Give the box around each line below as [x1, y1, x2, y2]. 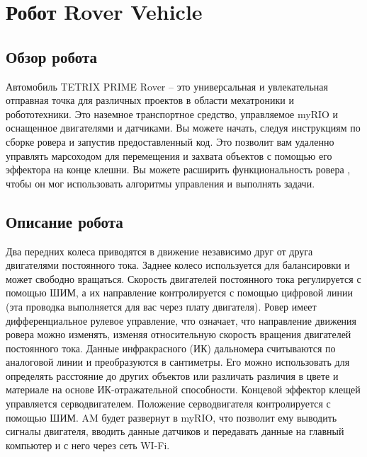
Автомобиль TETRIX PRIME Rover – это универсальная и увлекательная [6, 79, 328, 93]
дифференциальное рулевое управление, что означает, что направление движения [6, 313, 357, 328]
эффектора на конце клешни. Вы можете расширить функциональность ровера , [6, 162, 351, 177]
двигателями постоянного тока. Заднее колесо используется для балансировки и [6, 258, 350, 272]
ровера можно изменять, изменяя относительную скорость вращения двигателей [6, 327, 351, 342]
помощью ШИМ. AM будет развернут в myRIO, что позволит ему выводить [6, 410, 337, 424]
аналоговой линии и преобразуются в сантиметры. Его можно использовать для [6, 354, 350, 369]
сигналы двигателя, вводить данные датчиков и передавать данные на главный [6, 424, 344, 439]
